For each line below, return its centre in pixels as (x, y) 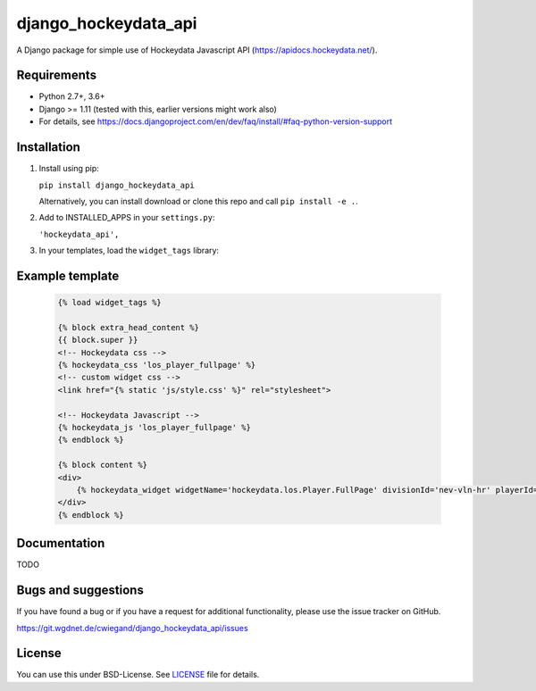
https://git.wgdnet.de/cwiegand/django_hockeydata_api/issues (133, 628)
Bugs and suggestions (80, 591)
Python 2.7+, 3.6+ (72, 96)
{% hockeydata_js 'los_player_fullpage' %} (155, 427)
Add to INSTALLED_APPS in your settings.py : (127, 218)
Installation (48, 147)
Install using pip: (69, 169)
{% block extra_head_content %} (129, 327)
